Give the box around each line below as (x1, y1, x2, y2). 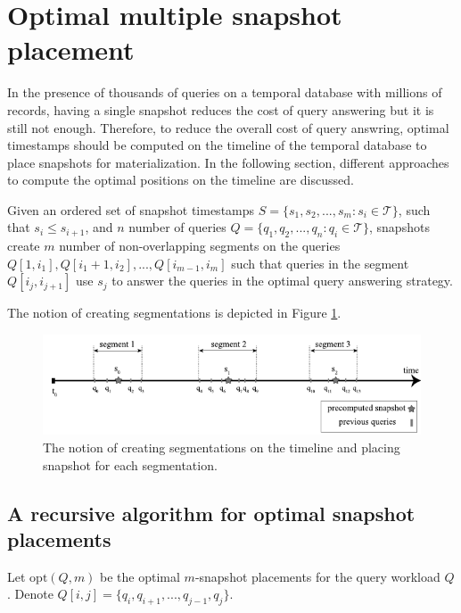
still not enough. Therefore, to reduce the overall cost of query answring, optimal (7, 118, 449, 137)
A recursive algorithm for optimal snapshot (7, 499, 416, 526)
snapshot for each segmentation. (43, 455, 218, 474)
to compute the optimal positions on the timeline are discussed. (7, 170, 354, 189)
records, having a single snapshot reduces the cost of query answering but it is (7, 100, 434, 119)
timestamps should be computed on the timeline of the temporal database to (7, 136, 427, 154)
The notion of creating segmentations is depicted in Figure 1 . (7, 303, 342, 322)
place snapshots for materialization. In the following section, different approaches (7, 153, 449, 171)
